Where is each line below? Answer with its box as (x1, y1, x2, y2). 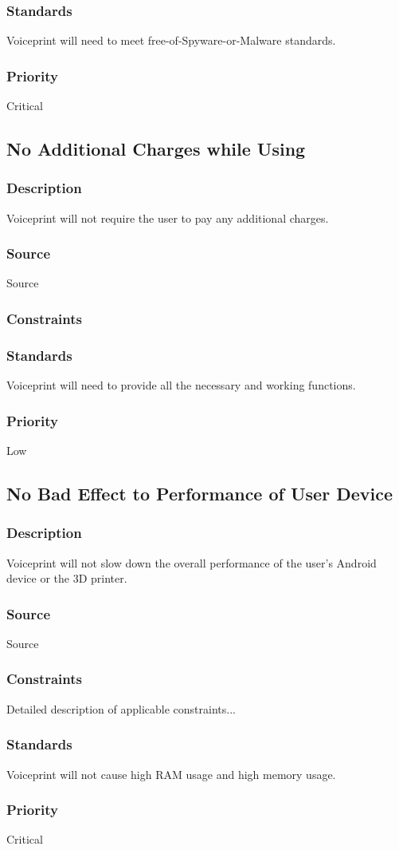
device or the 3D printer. (6, 570, 127, 587)
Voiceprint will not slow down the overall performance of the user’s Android (6, 554, 377, 571)
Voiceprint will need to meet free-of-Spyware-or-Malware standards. (6, 32, 336, 49)
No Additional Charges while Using (6, 136, 306, 161)
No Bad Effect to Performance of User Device (6, 480, 393, 505)
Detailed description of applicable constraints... (6, 700, 236, 717)
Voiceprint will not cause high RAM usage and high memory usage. (6, 765, 336, 782)
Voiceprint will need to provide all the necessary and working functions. (6, 377, 356, 393)
